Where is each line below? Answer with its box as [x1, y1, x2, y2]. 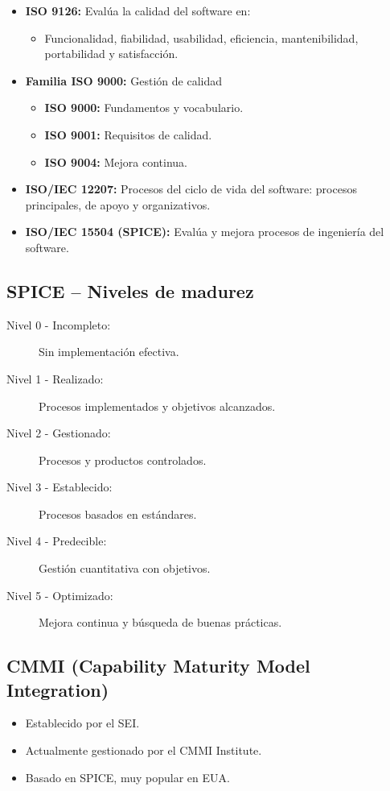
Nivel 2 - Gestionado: [6, 424, 111, 441]
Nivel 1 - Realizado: [6, 370, 104, 387]
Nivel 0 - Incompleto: [6, 316, 111, 333]
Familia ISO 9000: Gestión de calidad [25, 72, 222, 89]
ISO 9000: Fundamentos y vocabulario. [44, 99, 244, 116]
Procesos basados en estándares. [39, 505, 197, 522]
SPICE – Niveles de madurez [6, 278, 254, 303]
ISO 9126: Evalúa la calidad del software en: [25, 2, 251, 19]
